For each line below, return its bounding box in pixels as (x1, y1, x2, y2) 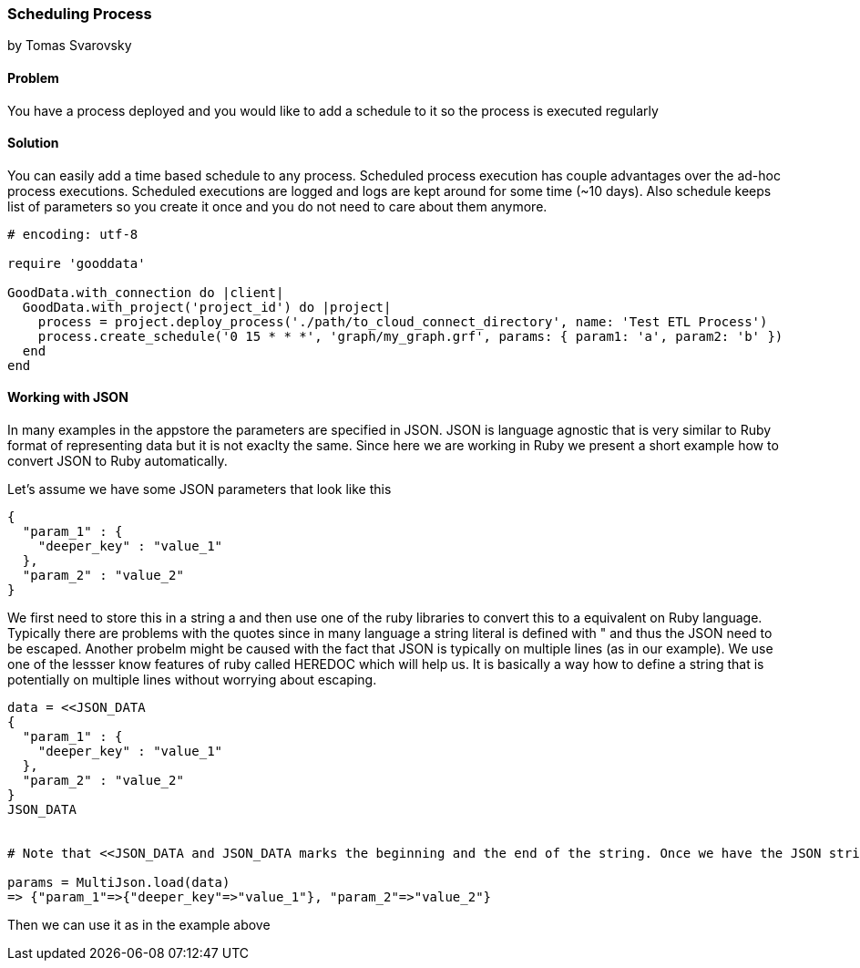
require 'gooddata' (7, 255, 146, 271)
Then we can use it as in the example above (7, 917, 271, 933)
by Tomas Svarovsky (7, 37, 132, 54)
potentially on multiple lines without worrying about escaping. (7, 672, 377, 688)
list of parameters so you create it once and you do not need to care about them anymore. (7, 198, 548, 214)
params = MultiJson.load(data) (7, 875, 230, 891)
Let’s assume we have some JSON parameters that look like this (7, 481, 392, 498)
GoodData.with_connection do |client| (7, 284, 284, 300)
